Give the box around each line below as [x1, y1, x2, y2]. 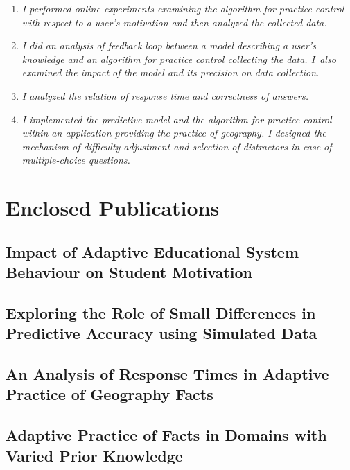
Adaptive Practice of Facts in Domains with [6, 424, 327, 446]
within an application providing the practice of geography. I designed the [21, 125, 326, 140]
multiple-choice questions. [21, 153, 130, 167]
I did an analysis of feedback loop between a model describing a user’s [21, 38, 316, 53]
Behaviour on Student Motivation [6, 261, 252, 283]
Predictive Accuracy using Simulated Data [6, 322, 317, 344]
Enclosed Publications [6, 193, 220, 222]
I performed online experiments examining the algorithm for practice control [21, 1, 344, 15]
